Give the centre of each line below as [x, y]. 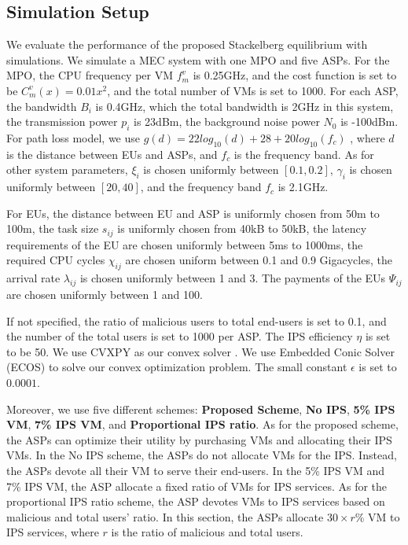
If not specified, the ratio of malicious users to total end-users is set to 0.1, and [197, 320]
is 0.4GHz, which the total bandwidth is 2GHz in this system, [244, 106]
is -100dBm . [369, 122]
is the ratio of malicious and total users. [207, 532]
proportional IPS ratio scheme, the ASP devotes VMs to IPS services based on [196, 501]
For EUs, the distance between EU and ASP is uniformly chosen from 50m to [193, 213]
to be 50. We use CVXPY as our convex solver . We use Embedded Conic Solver [200, 351]
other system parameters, [67, 169]
